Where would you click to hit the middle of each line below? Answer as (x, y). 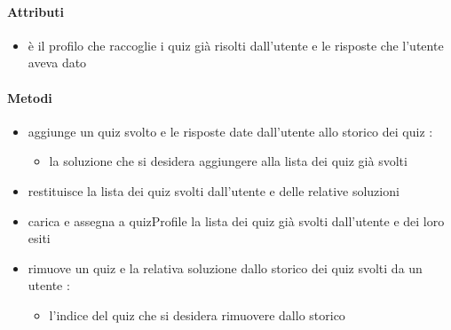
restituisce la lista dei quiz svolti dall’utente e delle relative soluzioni (214, 190)
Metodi (30, 97)
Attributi (36, 11)
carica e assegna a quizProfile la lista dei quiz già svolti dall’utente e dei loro (236, 220)
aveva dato (57, 63)
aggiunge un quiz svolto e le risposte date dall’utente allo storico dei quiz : (230, 131)
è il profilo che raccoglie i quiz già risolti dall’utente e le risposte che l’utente (236, 45)
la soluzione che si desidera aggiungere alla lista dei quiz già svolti (228, 161)
